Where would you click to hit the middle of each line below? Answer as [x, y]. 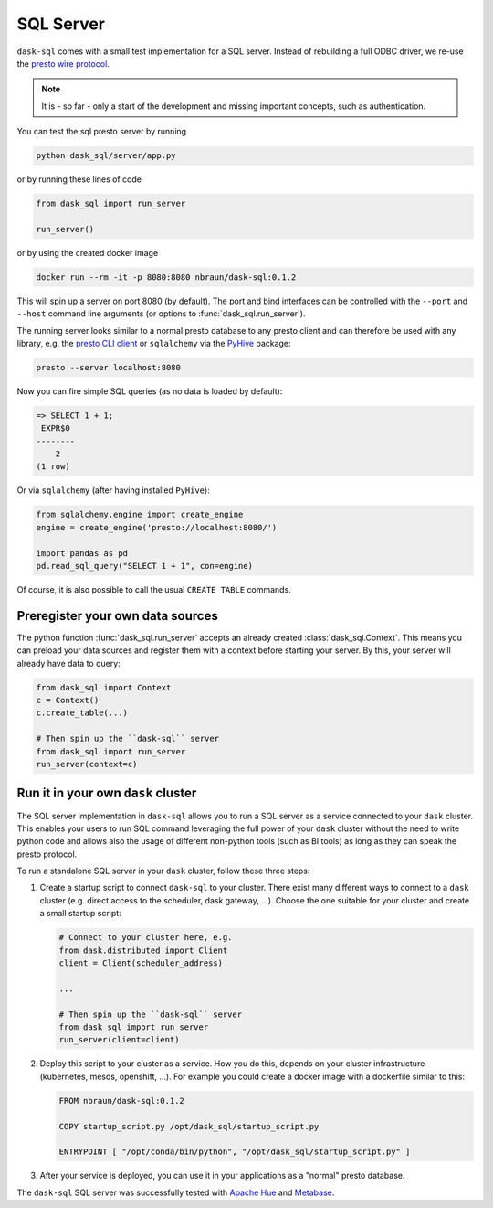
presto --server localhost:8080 [109, 367]
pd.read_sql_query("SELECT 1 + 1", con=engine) [144, 566]
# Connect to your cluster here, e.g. [146, 938]
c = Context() [68, 700]
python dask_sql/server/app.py [106, 156]
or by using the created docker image [88, 252]
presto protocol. [47, 854]
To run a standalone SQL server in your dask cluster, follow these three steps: [163, 871]
